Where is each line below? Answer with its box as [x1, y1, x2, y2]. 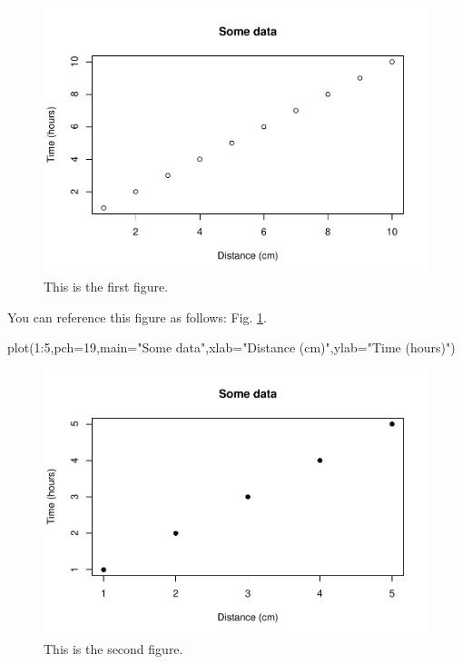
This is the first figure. [44, 277, 169, 296]
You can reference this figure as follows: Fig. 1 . [7, 307, 267, 326]
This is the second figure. [44, 639, 183, 659]
